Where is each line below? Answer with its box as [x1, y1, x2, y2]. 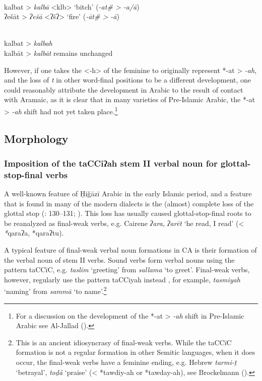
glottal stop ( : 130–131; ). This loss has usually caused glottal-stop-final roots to [4, 208, 251, 218]
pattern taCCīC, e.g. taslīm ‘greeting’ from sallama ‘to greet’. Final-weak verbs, [4, 264, 250, 275]
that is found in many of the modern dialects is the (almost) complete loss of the [4, 198, 254, 208]
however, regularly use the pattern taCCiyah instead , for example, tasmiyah [4, 274, 240, 284]
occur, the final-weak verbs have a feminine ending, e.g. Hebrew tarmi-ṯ [16, 357, 237, 367]
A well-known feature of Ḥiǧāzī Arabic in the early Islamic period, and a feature [4, 188, 252, 199]
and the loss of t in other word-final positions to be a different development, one [4, 74, 251, 85]
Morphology [4, 130, 69, 146]
